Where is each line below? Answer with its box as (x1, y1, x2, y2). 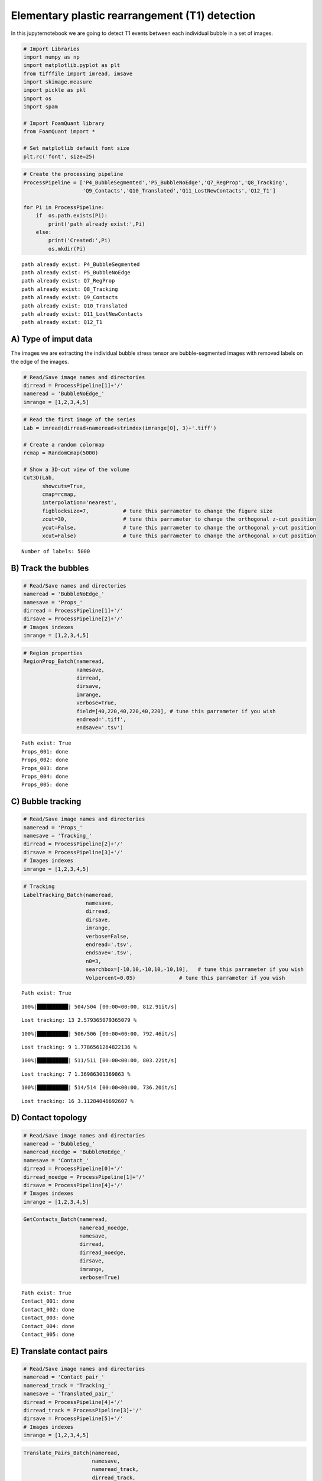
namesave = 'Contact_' (23, 1157, 89, 1163)
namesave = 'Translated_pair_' (23, 1390, 115, 1397)
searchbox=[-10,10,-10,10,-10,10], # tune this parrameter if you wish (86, 966, 304, 973)
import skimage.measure (23, 79, 93, 85)
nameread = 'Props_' (23, 824, 83, 831)
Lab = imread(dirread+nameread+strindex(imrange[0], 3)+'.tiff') (23, 424, 217, 431)
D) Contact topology (11, 1113, 87, 1123)
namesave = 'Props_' (23, 599, 83, 605)
